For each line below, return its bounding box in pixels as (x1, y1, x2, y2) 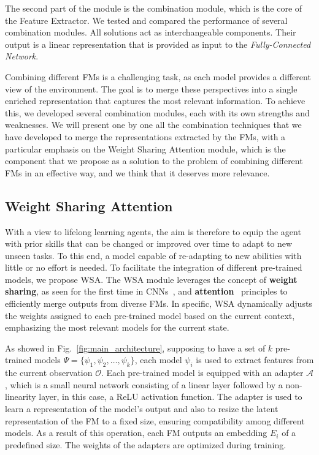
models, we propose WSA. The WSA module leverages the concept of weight (5, 273, 298, 285)
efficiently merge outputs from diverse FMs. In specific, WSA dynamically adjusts (5, 297, 312, 310)
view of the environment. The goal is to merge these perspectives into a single (5, 82, 298, 95)
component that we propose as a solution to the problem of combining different (5, 154, 303, 167)
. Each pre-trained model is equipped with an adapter (101, 366, 304, 379)
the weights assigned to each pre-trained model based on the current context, (5, 309, 295, 322)
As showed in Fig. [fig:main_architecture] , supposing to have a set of (5, 341, 266, 354)
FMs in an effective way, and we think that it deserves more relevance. (5, 166, 270, 179)
